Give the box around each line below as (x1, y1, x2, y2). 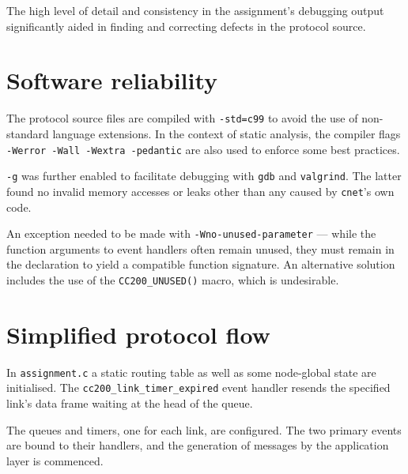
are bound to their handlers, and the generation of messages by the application (6, 437, 389, 453)
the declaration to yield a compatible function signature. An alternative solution (6, 256, 395, 273)
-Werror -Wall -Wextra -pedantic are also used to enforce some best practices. (6, 141, 400, 157)
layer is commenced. (6, 452, 104, 468)
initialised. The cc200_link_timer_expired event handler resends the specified (6, 379, 391, 396)
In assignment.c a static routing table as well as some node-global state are (6, 363, 376, 380)
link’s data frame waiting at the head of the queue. (6, 395, 253, 412)
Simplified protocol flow (6, 318, 270, 350)
